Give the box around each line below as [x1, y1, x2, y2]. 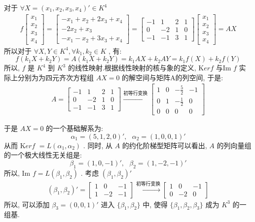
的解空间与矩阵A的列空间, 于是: [122, 72, 223, 82]
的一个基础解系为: [46, 123, 103, 133]
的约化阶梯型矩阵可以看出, [122, 140, 207, 150]
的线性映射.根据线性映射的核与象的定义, [68, 63, 196, 73]
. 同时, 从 [83, 140, 112, 150]
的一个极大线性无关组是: [4, 150, 82, 160]
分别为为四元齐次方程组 [17, 72, 94, 82]
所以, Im [4, 167, 31, 178]
